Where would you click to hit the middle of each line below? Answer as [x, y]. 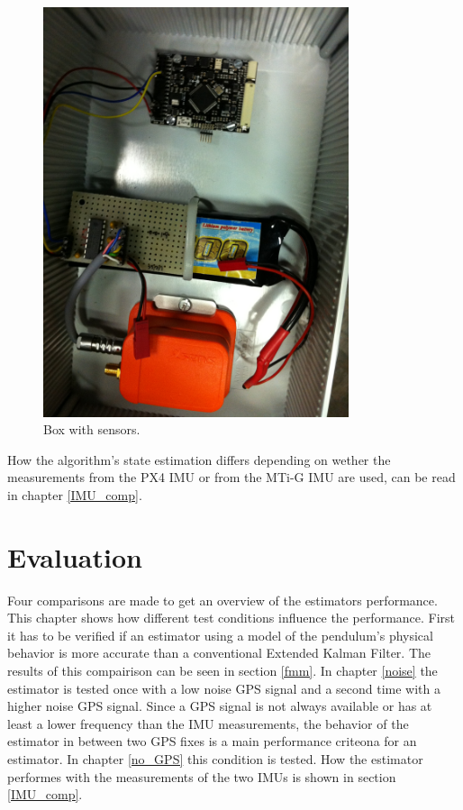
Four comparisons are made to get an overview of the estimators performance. [222, 600]
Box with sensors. [92, 429]
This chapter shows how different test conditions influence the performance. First [231, 618]
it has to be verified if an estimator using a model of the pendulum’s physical [220, 635]
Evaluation [75, 556]
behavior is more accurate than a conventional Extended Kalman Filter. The [219, 653]
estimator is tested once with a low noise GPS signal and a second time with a [224, 688]
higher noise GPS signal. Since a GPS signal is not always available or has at [220, 706]
